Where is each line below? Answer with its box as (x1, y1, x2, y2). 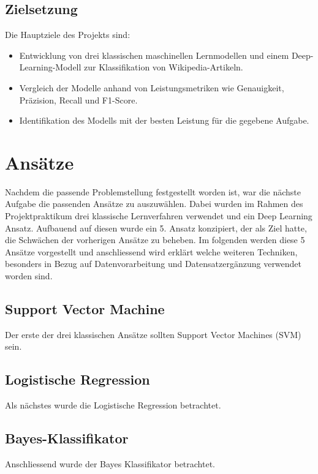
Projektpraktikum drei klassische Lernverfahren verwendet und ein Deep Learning (5, 209, 312, 222)
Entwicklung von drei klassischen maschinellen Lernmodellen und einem (19, 48, 289, 61)
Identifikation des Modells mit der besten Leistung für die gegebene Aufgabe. (19, 114, 309, 127)
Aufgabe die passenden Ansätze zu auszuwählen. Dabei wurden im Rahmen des (5, 197, 303, 210)
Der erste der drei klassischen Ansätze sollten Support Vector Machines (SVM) (5, 328, 301, 340)
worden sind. (5, 269, 53, 282)
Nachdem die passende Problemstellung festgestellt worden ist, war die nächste (5, 185, 301, 198)
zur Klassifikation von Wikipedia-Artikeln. (84, 61, 243, 73)
